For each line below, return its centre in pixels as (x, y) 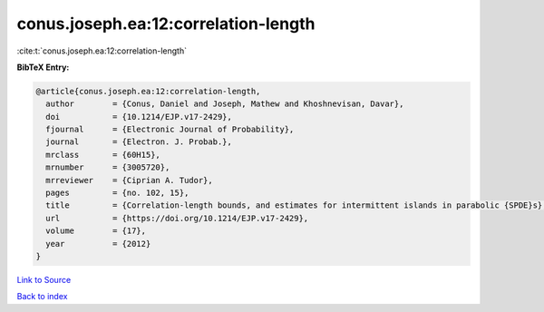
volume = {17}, (96, 231)
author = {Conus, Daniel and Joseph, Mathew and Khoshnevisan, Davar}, (225, 104)
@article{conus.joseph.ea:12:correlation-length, (148, 91)
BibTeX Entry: (43, 67)
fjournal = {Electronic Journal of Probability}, (170, 130)
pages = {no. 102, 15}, (117, 193)
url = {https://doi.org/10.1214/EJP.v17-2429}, (177, 218)
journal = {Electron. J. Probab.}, (139, 142)
